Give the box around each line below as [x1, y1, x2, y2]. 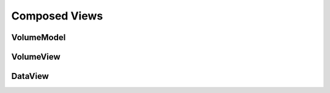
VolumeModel [11, 32, 66, 43]
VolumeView [11, 52, 61, 62]
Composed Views [11, 9, 103, 22]
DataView [11, 71, 49, 81]
